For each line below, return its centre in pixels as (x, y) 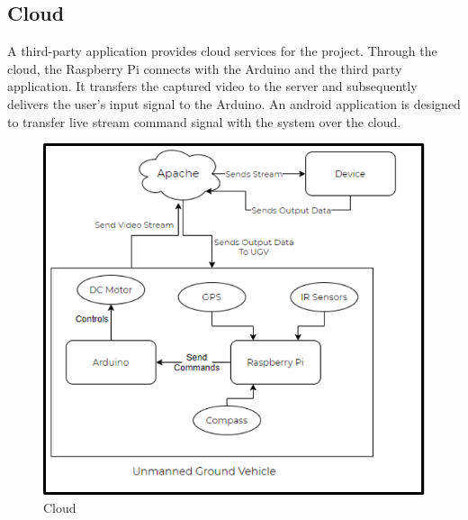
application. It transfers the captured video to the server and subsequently (212, 86)
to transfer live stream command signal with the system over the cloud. (204, 121)
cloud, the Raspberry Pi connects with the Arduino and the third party (205, 68)
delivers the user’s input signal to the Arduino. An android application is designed (234, 103)
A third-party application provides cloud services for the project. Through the (222, 51)
